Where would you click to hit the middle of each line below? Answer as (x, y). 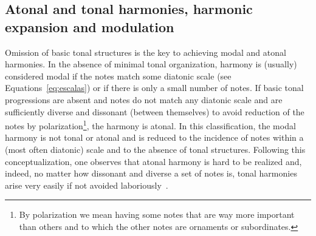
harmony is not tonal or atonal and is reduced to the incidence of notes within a (154, 137)
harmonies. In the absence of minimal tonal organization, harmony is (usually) (151, 64)
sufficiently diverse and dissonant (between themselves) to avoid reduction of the (155, 111)
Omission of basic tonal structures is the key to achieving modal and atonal (146, 52)
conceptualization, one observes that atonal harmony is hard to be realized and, (153, 161)
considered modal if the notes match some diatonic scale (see (118, 76)
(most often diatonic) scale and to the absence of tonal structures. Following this (155, 149)
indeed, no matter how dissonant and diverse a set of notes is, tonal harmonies (151, 173)
